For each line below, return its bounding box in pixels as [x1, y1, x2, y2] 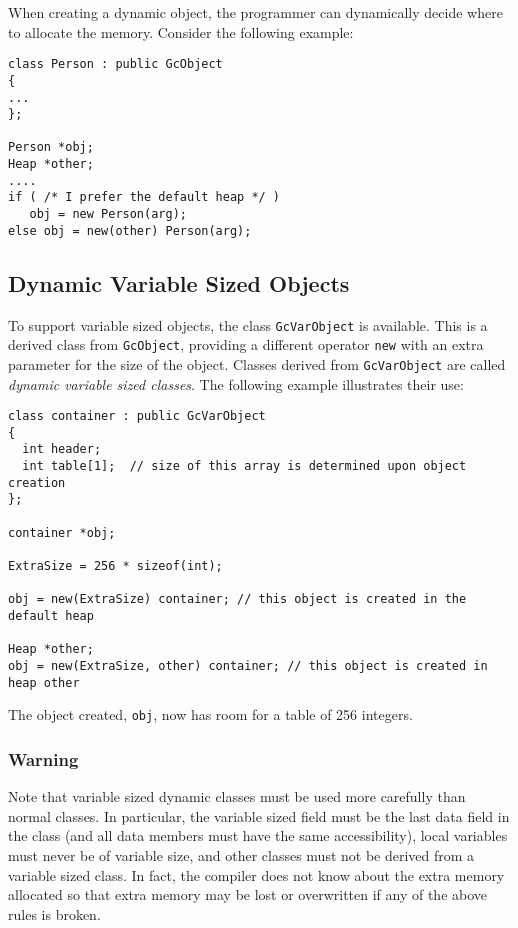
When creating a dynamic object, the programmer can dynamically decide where [8, 2, 503, 22]
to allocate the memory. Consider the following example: [8, 21, 354, 42]
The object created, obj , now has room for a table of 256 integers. [8, 704, 413, 725]
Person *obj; [8, 140, 94, 155]
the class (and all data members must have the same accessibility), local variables [8, 825, 508, 846]
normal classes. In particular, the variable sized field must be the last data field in [8, 805, 510, 826]
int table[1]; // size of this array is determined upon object [22, 459, 467, 474]
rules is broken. [8, 903, 101, 924]
